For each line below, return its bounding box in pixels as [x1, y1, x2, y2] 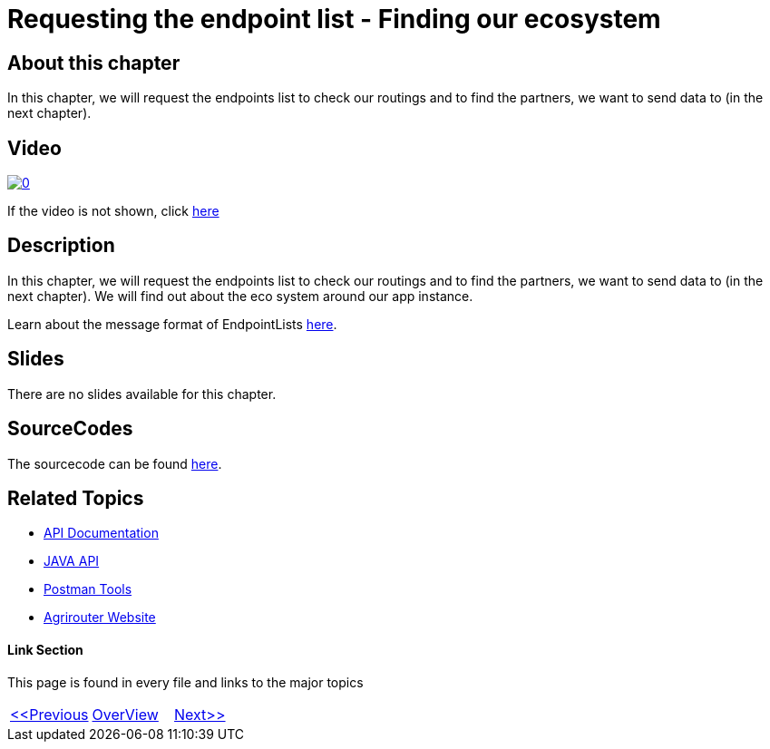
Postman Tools [44, 581, 132, 598]
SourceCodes [7, 417, 133, 441]
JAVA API [44, 553, 100, 569]
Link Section [7, 642, 83, 657]
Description [7, 234, 115, 258]
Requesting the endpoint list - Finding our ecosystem [7, 4, 661, 34]
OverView [92, 705, 159, 724]
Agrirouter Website [44, 609, 156, 626]
